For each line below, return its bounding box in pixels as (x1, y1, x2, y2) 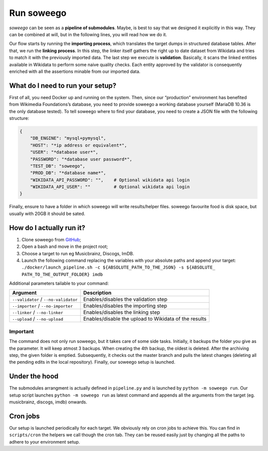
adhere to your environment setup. (9, 439, 80, 445)
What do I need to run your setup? (9, 81, 117, 90)
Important (9, 328, 34, 335)
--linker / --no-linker (12, 309, 64, 316)
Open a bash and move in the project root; (21, 243, 108, 250)
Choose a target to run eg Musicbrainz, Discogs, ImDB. (21, 250, 134, 256)
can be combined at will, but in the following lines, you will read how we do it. (9, 31, 167, 37)
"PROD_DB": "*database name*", (30, 170, 106, 176)
